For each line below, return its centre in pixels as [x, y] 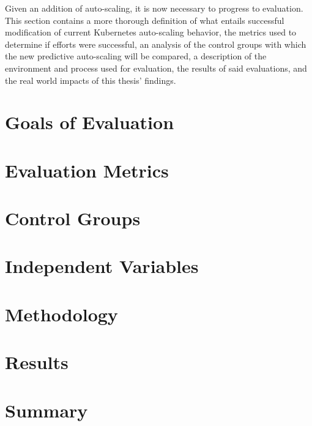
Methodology [61, 314]
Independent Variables [102, 266]
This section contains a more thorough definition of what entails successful [145, 20]
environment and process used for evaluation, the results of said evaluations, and [156, 68]
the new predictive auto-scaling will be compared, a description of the [136, 56]
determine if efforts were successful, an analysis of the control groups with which [156, 44]
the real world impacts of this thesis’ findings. [91, 80]
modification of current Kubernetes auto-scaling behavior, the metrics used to [151, 32]
